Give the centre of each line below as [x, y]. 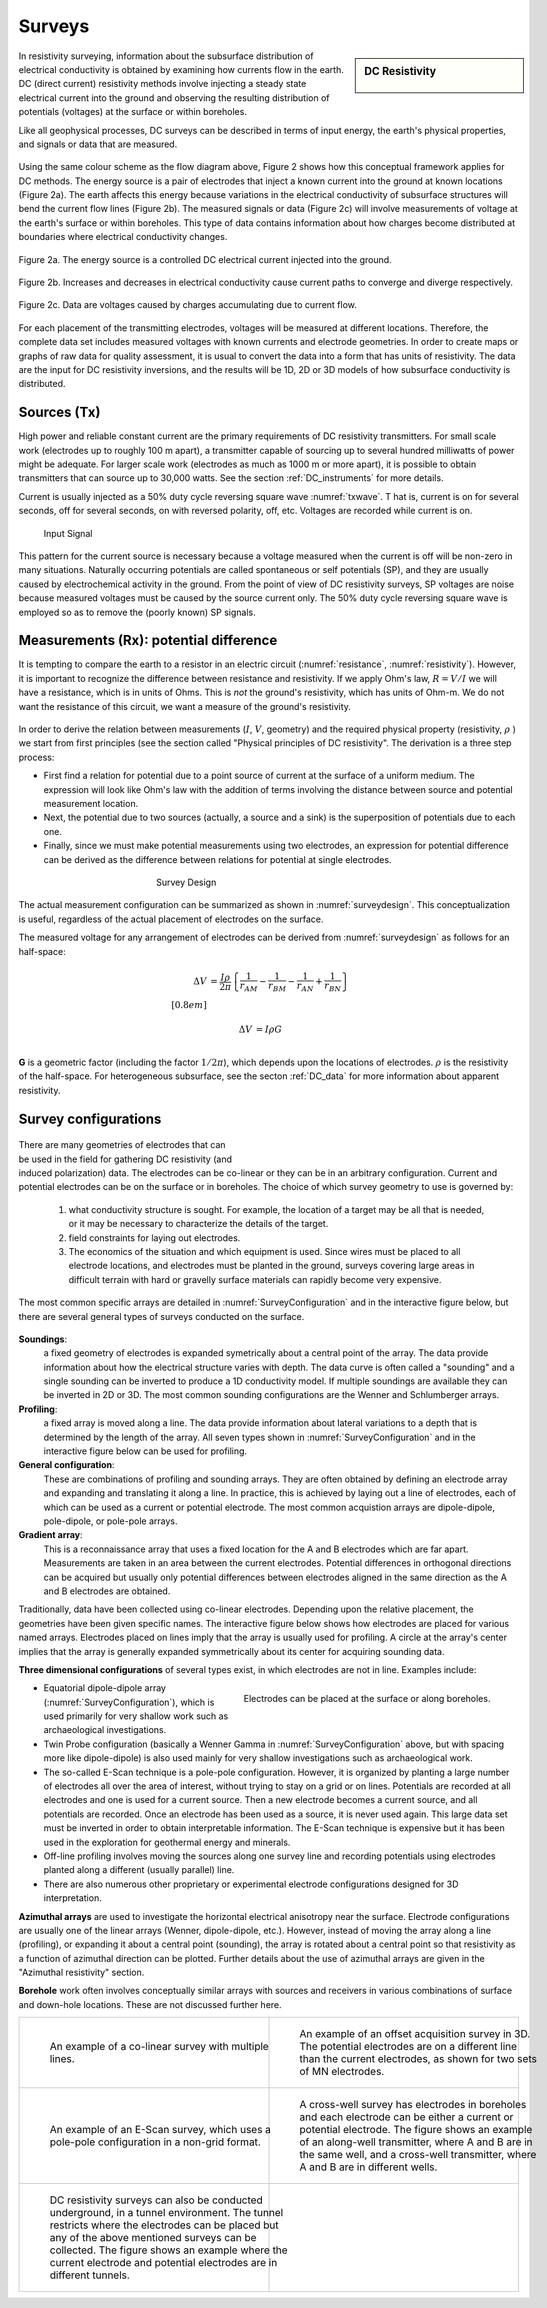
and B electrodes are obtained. [107, 1591]
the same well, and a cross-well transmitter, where [418, 2155]
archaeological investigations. [105, 1730]
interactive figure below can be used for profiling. [145, 1451]
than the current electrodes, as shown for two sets [418, 2059]
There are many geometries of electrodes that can [122, 1145]
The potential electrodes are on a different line [408, 2047]
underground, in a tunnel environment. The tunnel [166, 2213]
